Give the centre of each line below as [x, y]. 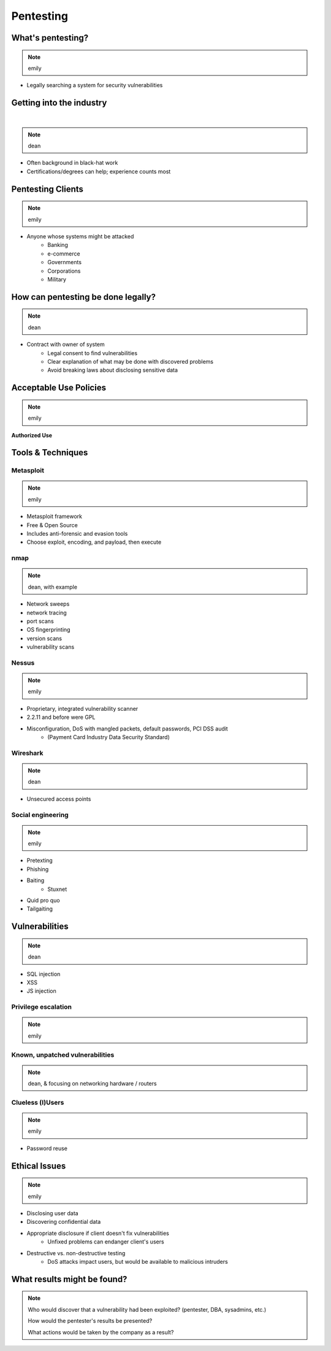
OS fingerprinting [48, 630]
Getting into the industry [59, 103]
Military [57, 279]
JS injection [41, 991]
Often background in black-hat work [72, 163]
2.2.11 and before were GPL [61, 717]
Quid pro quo [44, 901]
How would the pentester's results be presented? [90, 1321]
